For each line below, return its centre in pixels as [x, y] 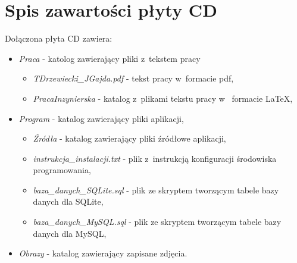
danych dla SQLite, [68, 201]
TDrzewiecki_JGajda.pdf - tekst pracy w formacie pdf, [133, 78]
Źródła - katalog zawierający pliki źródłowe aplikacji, [129, 138]
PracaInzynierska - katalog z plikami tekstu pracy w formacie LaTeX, [163, 98]
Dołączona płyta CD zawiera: [59, 38]
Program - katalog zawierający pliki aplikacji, [101, 118]
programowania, [62, 170]
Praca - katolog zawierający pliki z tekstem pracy [110, 58]
